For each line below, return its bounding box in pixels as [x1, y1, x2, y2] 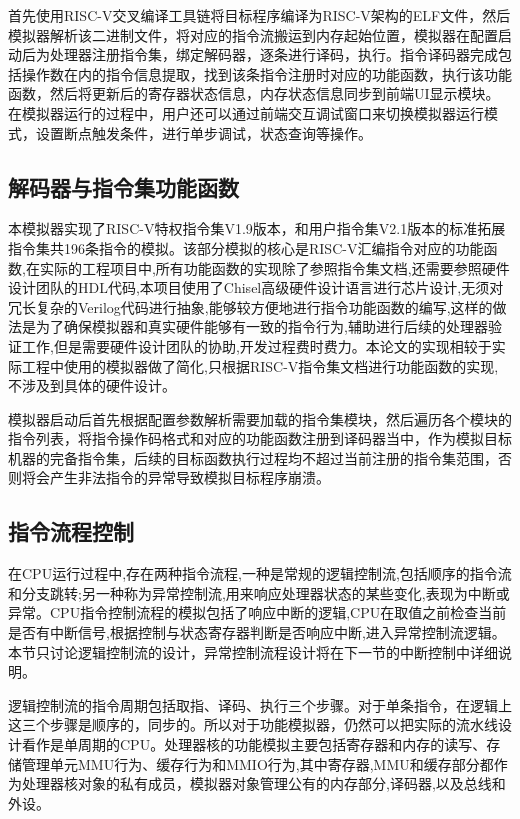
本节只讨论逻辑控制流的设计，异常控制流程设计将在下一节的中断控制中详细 [8, 641, 498, 662]
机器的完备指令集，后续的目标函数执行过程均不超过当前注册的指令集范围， [8, 447, 498, 468]
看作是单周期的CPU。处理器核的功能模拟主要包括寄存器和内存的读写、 [21, 734, 487, 755]
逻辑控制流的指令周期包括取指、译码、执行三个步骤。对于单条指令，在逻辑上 [8, 694, 512, 715]
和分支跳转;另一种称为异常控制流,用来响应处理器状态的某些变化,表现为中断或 [8, 582, 510, 603]
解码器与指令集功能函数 [8, 171, 239, 202]
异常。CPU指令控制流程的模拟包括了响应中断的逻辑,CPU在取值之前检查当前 [8, 602, 507, 623]
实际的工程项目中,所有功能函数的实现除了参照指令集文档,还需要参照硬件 [39, 257, 510, 278]
